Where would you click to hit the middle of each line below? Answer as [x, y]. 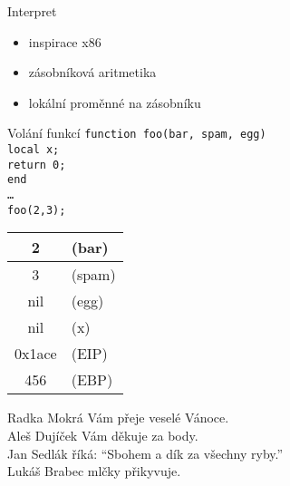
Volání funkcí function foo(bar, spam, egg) [137, 133]
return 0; [37, 165]
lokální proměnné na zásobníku [115, 102]
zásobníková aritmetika [92, 72]
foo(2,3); [37, 210]
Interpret [32, 11]
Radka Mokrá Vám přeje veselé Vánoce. [118, 418]
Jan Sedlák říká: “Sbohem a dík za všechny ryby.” [145, 453]
